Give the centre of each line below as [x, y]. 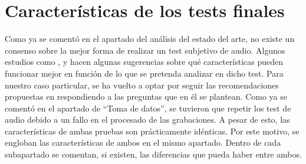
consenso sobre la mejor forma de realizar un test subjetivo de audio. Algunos [145, 50]
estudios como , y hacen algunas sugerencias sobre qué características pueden [144, 62]
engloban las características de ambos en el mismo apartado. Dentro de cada [143, 142]
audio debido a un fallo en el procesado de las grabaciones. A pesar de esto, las [147, 119]
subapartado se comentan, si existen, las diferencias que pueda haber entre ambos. [153, 154]
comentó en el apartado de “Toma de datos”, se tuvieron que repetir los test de [148, 108]
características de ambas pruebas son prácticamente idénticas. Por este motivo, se [152, 131]
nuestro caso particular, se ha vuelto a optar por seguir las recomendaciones [142, 85]
